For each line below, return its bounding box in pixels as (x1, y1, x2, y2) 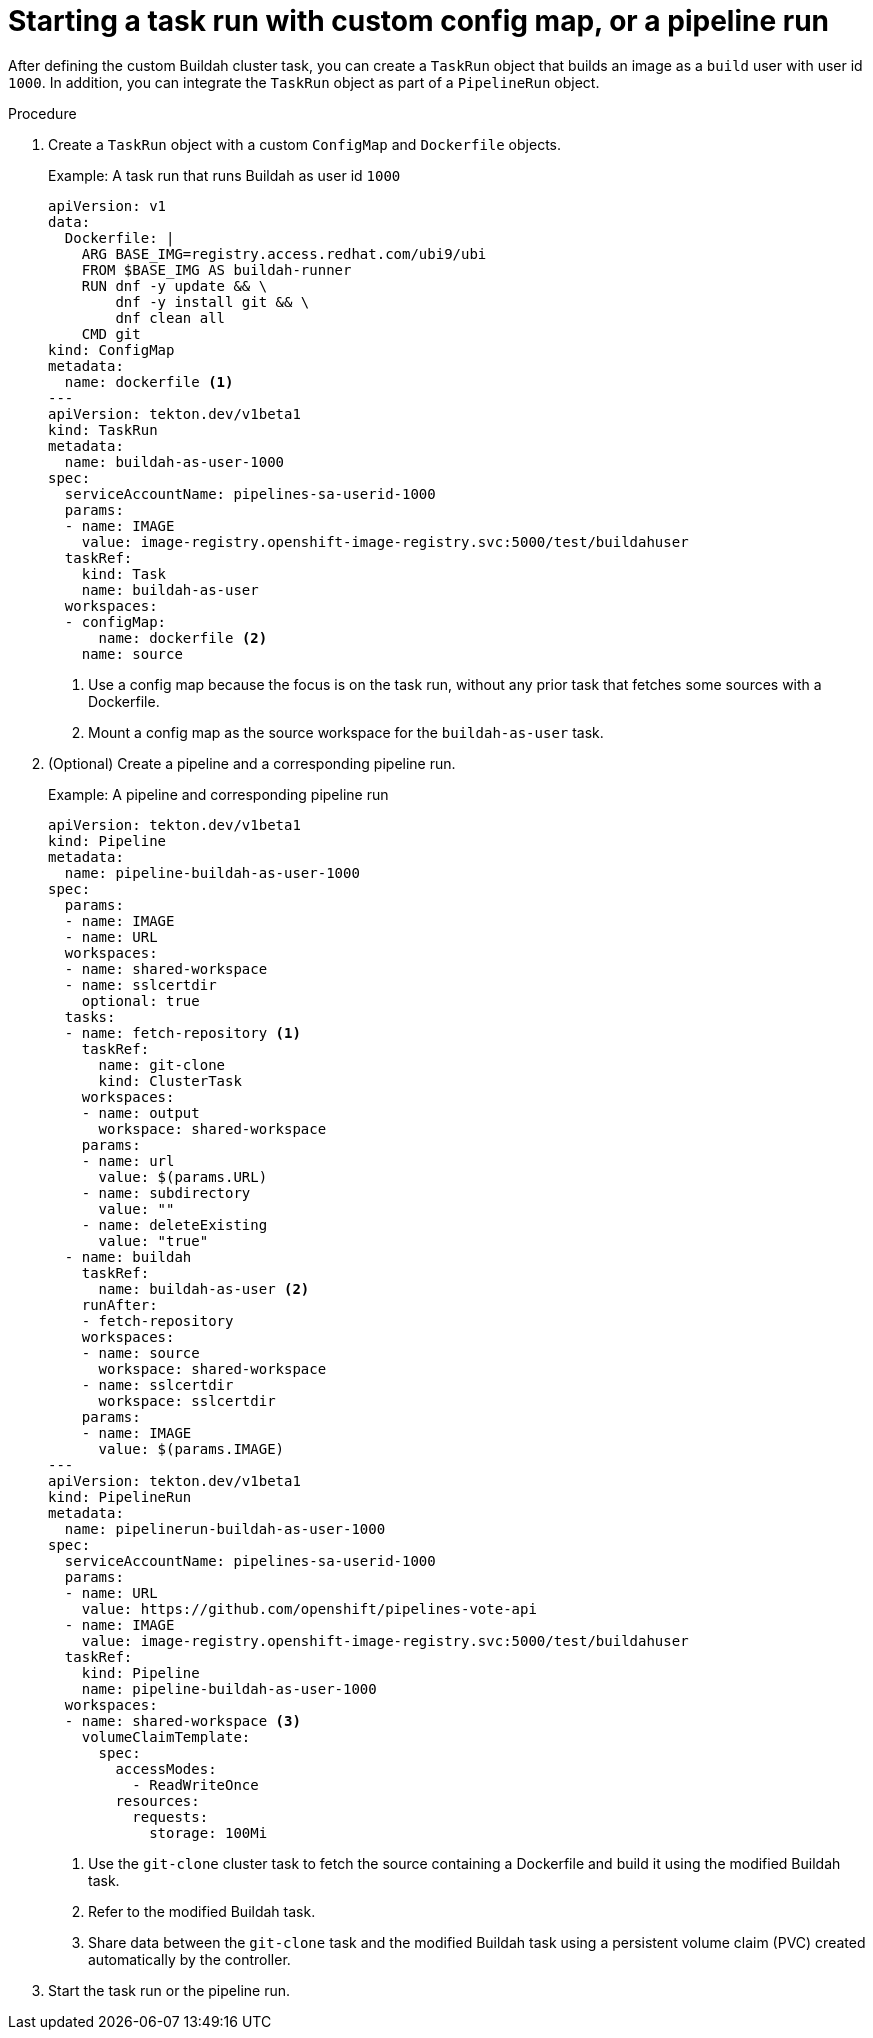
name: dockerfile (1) (64, 373, 234, 390)
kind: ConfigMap (48, 341, 175, 358)
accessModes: (115, 1760, 217, 1777)
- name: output (81, 1104, 200, 1121)
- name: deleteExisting (81, 1216, 268, 1233)
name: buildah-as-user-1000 (64, 453, 285, 470)
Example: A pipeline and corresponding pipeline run (48, 785, 389, 803)
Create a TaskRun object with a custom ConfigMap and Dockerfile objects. (48, 135, 561, 153)
